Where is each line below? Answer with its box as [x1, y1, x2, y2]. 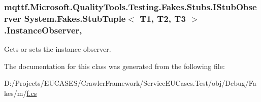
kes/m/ [4, 87, 27, 98]
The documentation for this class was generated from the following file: [4, 60, 225, 71]
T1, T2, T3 [140, 12, 186, 24]
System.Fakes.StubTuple [24, 12, 126, 24]
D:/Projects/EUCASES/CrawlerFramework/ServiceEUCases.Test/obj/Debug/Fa [4, 78, 256, 88]
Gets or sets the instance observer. [4, 44, 111, 54]
